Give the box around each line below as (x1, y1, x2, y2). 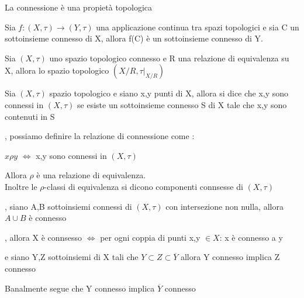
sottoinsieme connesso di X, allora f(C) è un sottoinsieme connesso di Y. (5, 32, 263, 44)
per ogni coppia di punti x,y (100, 231, 201, 243)
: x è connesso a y (219, 231, 283, 243)
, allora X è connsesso (5, 231, 82, 243)
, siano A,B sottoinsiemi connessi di (5, 200, 132, 212)
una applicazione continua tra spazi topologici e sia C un (96, 20, 299, 33)
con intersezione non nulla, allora (165, 200, 284, 212)
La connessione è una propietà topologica (5, 1, 152, 13)
